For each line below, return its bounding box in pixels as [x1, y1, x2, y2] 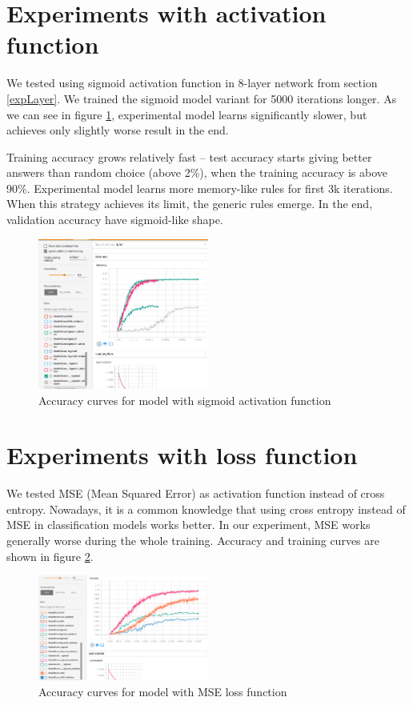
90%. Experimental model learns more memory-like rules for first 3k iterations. [6, 179, 393, 196]
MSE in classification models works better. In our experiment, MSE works [6, 516, 371, 533]
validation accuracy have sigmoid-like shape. [6, 211, 223, 228]
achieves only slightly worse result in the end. [6, 122, 229, 138]
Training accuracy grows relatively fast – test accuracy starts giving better [6, 148, 372, 165]
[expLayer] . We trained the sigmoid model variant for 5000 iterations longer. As [6, 90, 397, 106]
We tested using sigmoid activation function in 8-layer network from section [6, 74, 378, 91]
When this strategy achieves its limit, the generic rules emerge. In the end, [6, 195, 373, 212]
